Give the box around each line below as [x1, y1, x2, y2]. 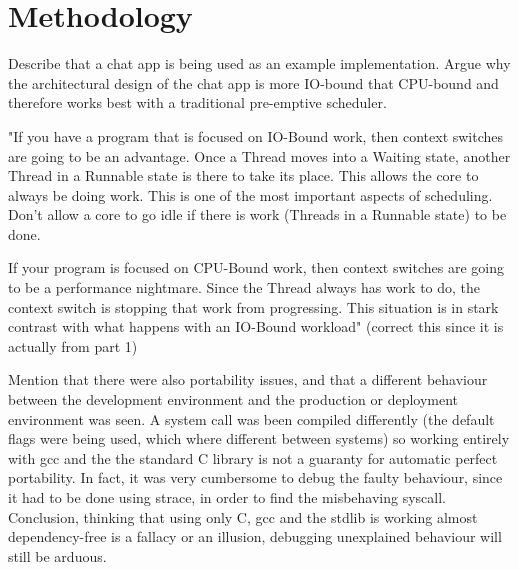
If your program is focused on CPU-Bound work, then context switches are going [8, 257, 504, 278]
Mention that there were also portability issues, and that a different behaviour [8, 369, 488, 390]
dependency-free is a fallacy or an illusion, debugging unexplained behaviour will [8, 526, 502, 547]
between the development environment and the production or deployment [8, 389, 459, 410]
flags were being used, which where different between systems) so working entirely [8, 428, 510, 449]
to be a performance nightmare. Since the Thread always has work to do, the [8, 277, 481, 298]
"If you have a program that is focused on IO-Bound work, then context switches [8, 125, 504, 146]
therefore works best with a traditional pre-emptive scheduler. [8, 92, 387, 113]
